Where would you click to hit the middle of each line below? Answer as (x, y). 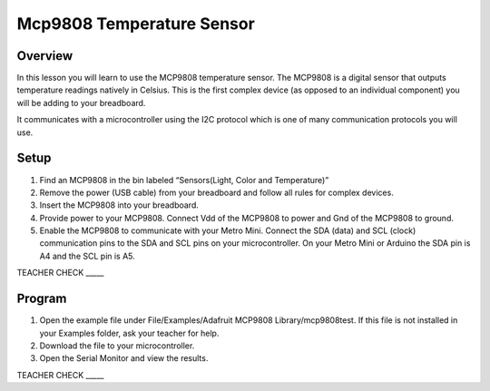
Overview (45, 56)
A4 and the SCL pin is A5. (87, 256)
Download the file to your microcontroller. (117, 346)
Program (42, 299)
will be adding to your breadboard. (81, 103)
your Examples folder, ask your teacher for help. (129, 333)
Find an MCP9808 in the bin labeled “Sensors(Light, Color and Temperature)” (184, 180)
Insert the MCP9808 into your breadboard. (119, 205)
